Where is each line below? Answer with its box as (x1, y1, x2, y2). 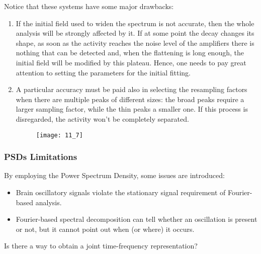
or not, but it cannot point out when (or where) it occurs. (16, 223, 195, 234)
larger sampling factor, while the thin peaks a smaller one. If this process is (16, 104, 248, 114)
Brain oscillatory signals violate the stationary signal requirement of (16, 187, 226, 197)
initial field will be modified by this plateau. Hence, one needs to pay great (16, 57, 246, 67)
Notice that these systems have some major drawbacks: (4, 1, 174, 11)
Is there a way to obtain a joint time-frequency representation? (4, 240, 198, 251)
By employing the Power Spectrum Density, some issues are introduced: (4, 170, 225, 181)
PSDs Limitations (4, 150, 77, 163)
